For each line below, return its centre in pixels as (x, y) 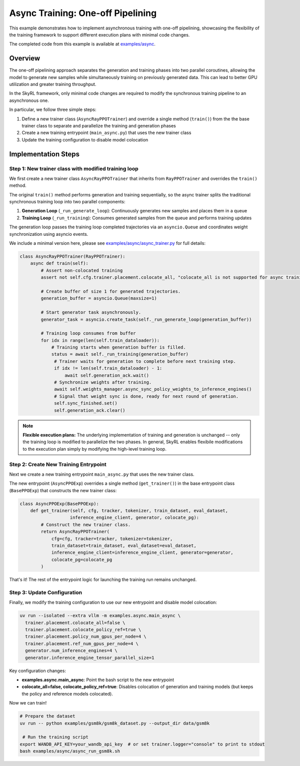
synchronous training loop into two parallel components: (67, 202)
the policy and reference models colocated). (67, 694)
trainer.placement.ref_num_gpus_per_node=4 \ (82, 644)
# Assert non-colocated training (82, 270)
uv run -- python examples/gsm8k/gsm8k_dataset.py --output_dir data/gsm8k (115, 723)
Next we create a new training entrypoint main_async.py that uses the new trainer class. (102, 474)
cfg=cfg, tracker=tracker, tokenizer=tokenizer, (112, 539)
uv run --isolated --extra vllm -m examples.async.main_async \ (100, 616)
